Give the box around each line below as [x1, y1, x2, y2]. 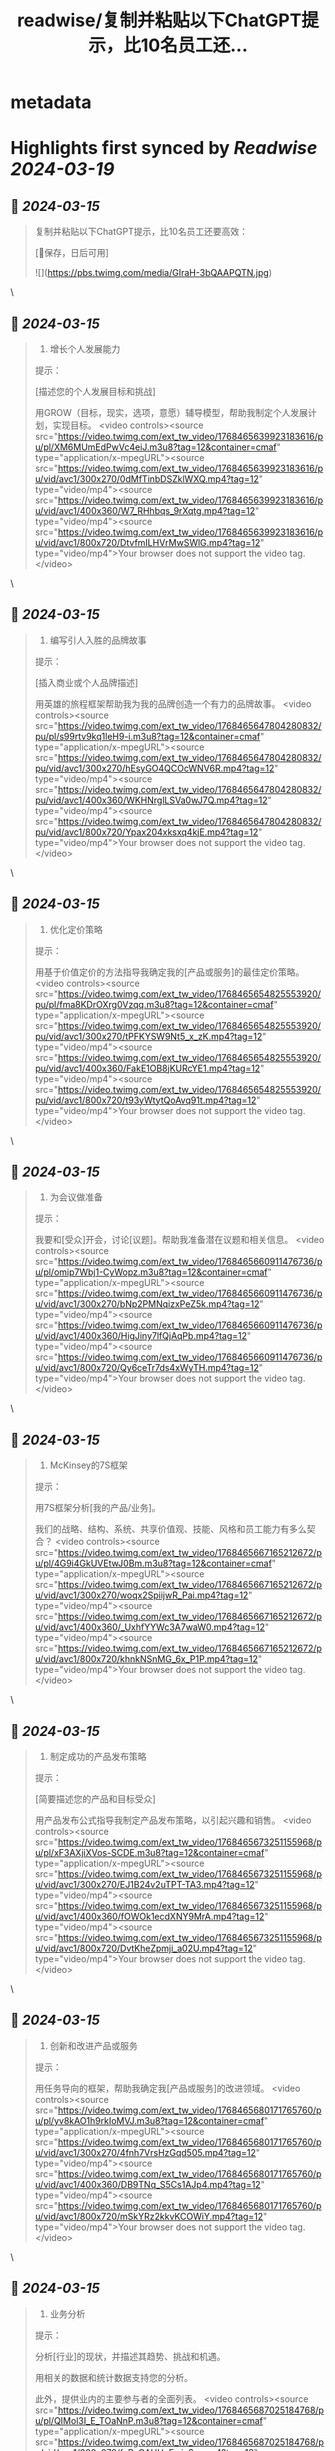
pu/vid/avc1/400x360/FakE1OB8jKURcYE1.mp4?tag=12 [34, 1062, 261, 1074]
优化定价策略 [49, 923, 103, 935]
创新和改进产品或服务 [49, 2039, 138, 2051]
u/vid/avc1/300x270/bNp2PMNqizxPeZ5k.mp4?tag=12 [34, 1298, 260, 1310]
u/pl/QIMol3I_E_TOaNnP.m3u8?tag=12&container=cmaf [34, 2414, 263, 2426]
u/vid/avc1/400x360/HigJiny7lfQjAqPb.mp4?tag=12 [34, 1330, 248, 1342]
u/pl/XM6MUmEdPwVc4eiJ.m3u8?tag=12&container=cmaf [34, 441, 277, 453]
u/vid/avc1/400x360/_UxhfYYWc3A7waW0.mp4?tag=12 [34, 1621, 265, 1633]
